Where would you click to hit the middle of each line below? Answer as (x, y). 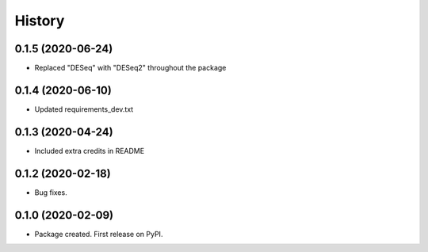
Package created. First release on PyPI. (99, 234)
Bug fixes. (51, 192)
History (40, 21)
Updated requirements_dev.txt (84, 109)
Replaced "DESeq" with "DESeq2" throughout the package (130, 68)
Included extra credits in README (90, 151)
